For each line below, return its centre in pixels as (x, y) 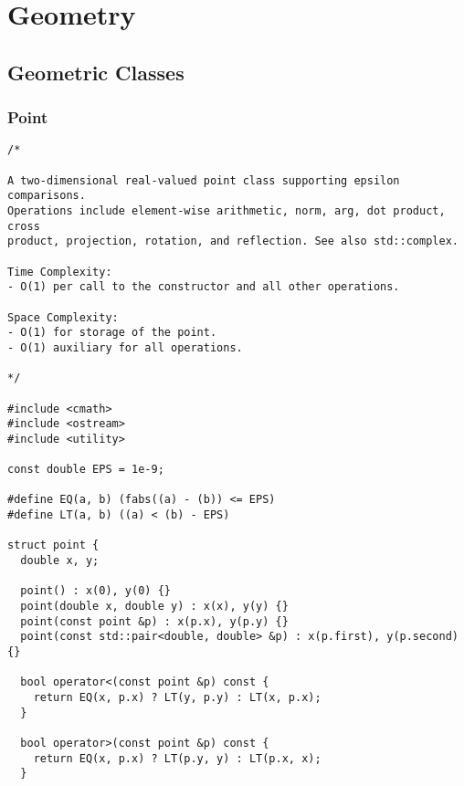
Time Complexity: (60, 272)
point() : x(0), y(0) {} (95, 591)
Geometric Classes (96, 72)
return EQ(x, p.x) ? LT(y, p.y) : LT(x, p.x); (177, 697)
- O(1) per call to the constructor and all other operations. (204, 287)
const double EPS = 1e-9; (86, 470)
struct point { (53, 545)
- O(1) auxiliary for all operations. (125, 347)
